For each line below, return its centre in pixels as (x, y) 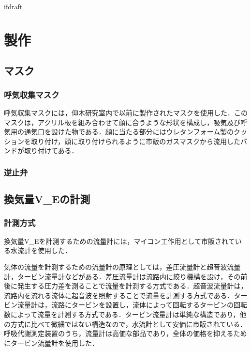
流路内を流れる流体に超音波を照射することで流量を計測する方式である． (119, 295)
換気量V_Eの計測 (47, 199)
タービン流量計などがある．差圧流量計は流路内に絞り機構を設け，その (129, 276)
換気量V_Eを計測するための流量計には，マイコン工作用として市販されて (119, 241)
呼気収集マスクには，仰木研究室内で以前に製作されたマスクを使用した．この (126, 112)
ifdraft (13, 6)
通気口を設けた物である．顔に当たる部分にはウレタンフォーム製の (129, 132)
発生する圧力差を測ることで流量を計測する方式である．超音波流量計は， (132, 286)
